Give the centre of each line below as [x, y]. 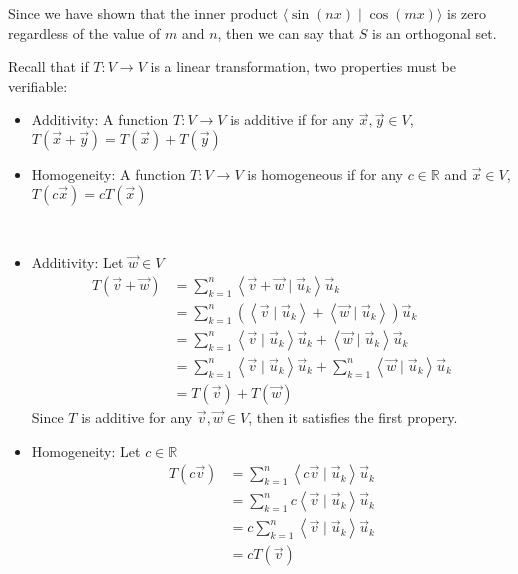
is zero [467, 13]
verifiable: [38, 85]
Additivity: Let [77, 262]
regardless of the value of [84, 32]
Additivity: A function [100, 119]
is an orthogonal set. [434, 32]
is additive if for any [292, 119]
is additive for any [137, 416]
